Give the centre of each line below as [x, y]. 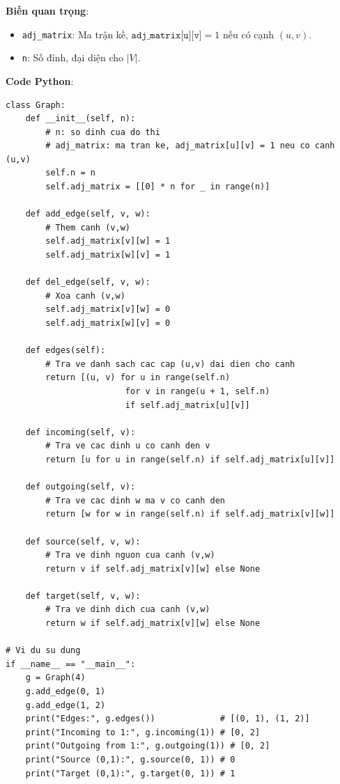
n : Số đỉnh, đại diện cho [73, 57]
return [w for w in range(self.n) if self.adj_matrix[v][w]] [190, 514]
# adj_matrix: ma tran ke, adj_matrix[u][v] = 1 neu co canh [190, 146]
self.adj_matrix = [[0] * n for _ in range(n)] [158, 187]
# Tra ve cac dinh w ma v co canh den [135, 500]
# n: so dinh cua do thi [103, 132]
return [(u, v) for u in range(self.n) [138, 378]
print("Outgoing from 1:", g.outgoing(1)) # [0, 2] [148, 746]
